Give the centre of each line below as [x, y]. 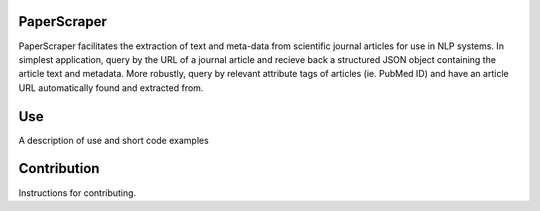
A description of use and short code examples [113, 140]
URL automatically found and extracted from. [111, 87]
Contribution [59, 168]
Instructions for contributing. [77, 192]
